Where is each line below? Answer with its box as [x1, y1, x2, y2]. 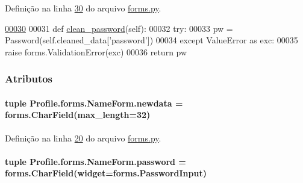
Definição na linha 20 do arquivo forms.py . [5, 131, 161, 144]
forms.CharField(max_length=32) [5, 108, 151, 121]
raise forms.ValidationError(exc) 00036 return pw [5, 45, 187, 58]
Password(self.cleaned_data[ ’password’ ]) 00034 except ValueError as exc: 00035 [5, 34, 298, 46]
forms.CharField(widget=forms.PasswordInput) [5, 167, 207, 179]
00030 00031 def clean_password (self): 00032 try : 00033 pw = [5, 22, 233, 34]
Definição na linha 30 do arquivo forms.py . [5, 2, 161, 14]
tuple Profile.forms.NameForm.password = [5, 155, 186, 167]
